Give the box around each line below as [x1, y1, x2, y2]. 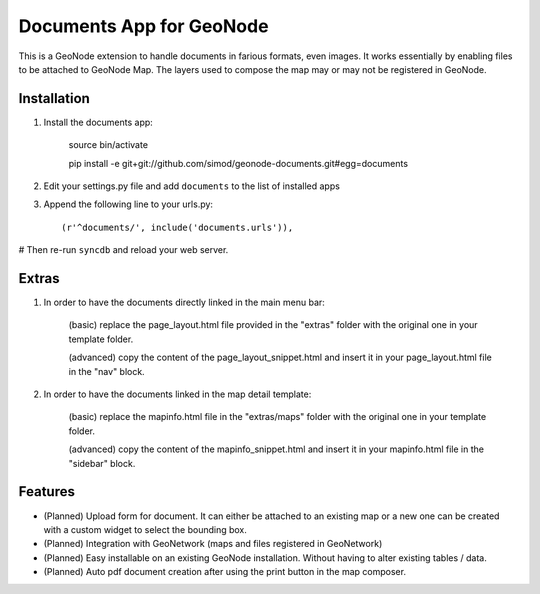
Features [18, 483, 75, 500]
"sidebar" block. [68, 457, 136, 469]
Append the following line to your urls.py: [43, 198, 214, 210]
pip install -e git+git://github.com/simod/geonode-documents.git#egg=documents [68, 157, 409, 169]
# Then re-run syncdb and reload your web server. [18, 244, 229, 256]
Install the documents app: [43, 116, 154, 128]
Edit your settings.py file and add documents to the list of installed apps [43, 180, 340, 192]
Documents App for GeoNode [18, 15, 269, 37]
